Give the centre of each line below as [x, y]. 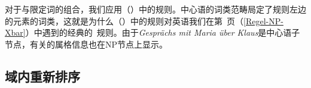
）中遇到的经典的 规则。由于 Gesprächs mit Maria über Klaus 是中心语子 [163, 32]
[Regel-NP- [263, 21]
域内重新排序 [42, 76]
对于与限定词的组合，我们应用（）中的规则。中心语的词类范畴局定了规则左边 [155, 9]
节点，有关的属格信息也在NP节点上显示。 [86, 44]
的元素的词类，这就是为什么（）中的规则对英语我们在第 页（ [124, 21]
